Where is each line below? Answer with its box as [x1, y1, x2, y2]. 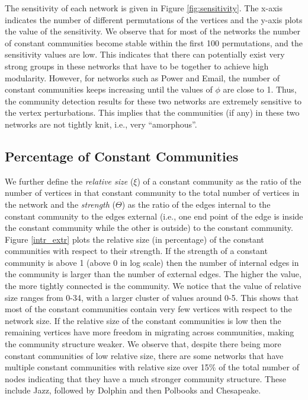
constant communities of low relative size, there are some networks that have [5, 349, 284, 361]
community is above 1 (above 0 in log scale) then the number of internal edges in [5, 256, 299, 268]
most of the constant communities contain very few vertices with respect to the [5, 303, 292, 315]
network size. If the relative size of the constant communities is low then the [5, 314, 281, 326]
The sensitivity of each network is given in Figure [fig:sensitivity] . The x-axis [5, 2, 283, 14]
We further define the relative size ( [5, 174, 134, 187]
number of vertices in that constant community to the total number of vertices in [5, 186, 300, 199]
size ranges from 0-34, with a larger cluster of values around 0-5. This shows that [5, 291, 299, 303]
